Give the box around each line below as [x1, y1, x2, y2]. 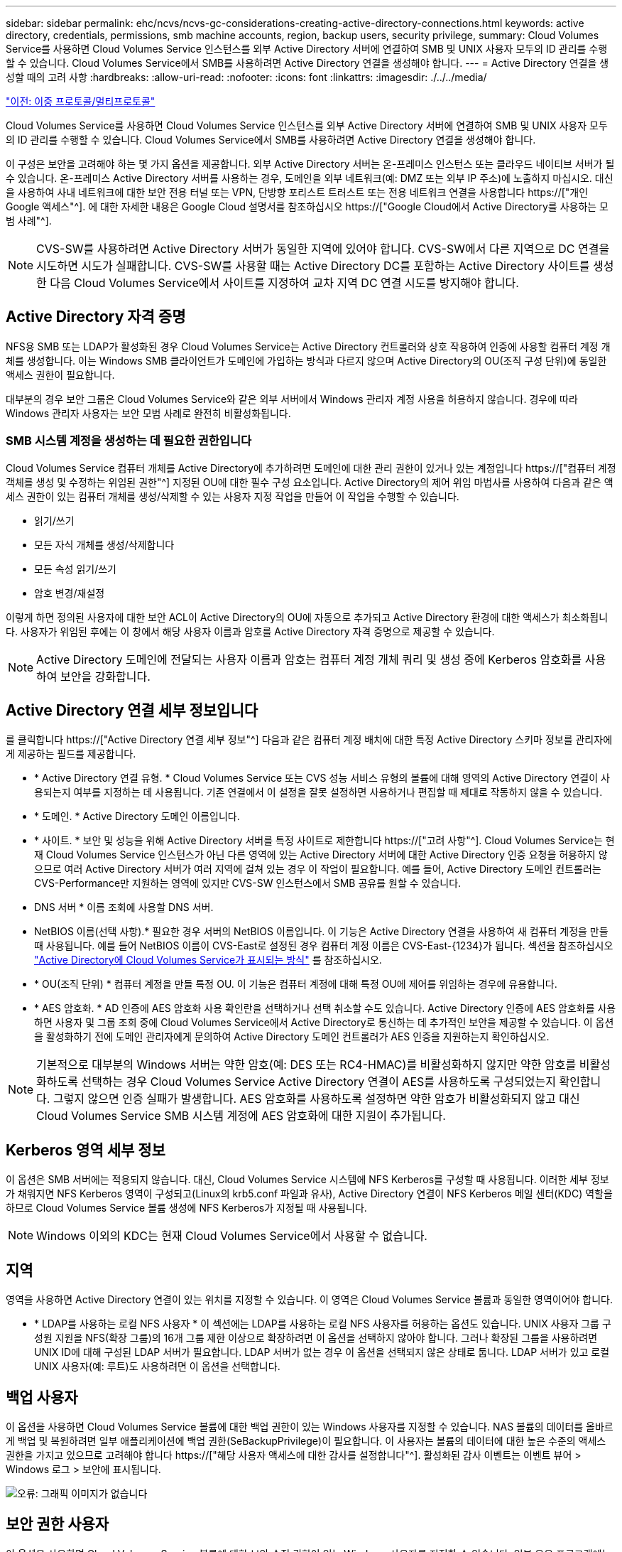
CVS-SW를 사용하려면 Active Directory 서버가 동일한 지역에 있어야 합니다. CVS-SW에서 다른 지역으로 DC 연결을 [36, 242, 610, 256]
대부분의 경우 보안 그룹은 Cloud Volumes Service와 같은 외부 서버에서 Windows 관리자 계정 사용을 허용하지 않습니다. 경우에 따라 [6, 392, 578, 405]
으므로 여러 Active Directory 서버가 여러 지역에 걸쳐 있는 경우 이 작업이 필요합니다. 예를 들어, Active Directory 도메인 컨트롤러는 [34, 863, 601, 875]
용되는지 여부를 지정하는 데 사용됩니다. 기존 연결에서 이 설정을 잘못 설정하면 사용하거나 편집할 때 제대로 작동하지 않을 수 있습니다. [34, 786, 603, 799]
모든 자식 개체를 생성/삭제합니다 [34, 538, 175, 551]
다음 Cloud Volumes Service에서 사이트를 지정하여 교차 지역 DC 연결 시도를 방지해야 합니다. [50, 276, 519, 290]
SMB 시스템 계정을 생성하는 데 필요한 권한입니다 [6, 433, 251, 448]
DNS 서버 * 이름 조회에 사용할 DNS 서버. [34, 901, 214, 914]
